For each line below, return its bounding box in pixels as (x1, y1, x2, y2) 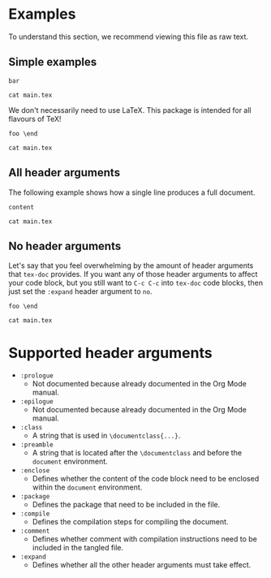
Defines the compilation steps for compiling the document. (32, 517, 229, 527)
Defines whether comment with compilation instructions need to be (32, 534, 258, 544)
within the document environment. (32, 482, 143, 492)
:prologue (19, 372, 54, 380)
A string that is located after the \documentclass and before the (32, 448, 242, 458)
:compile (19, 510, 50, 518)
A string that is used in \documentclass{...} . (32, 431, 181, 441)
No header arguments (8, 239, 122, 252)
